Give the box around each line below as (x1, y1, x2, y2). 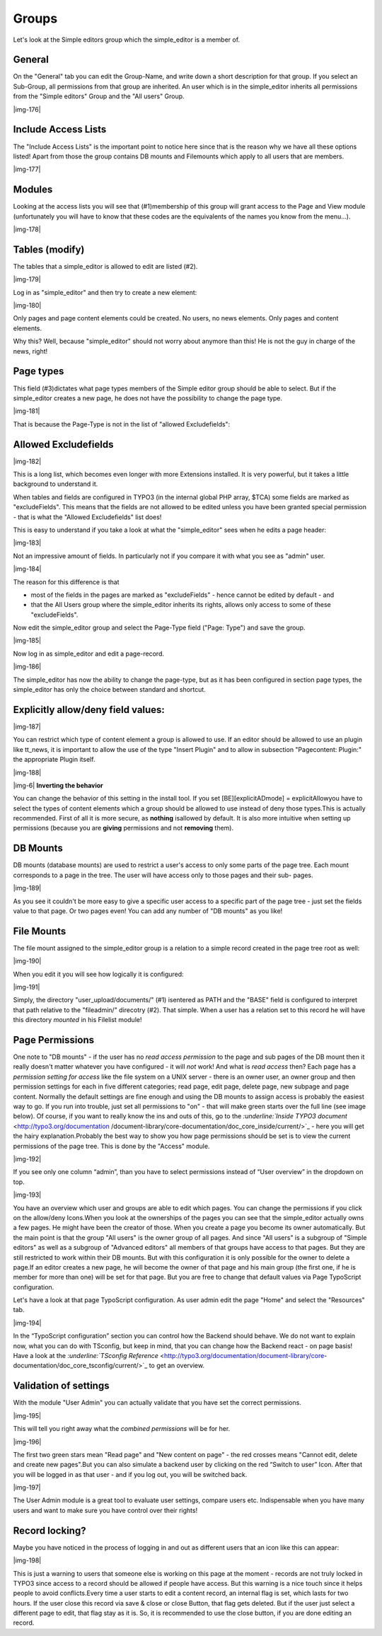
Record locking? (13, 1524, 86, 1536)
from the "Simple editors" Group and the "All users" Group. (13, 92, 185, 100)
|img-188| (13, 768, 42, 777)
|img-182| (13, 457, 42, 465)
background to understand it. (13, 480, 98, 488)
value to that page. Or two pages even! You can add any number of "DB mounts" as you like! (13, 906, 283, 915)
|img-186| (13, 662, 42, 671)
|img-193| (13, 1190, 42, 1199)
